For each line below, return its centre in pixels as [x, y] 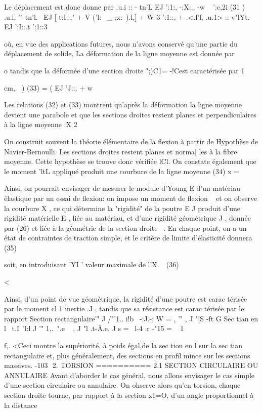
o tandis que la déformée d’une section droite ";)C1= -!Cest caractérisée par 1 [124, 70]
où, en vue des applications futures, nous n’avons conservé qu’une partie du [121, 43]
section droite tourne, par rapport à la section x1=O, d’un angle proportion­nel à [129, 395]
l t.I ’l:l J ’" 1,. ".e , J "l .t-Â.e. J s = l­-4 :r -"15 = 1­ [94, 328]
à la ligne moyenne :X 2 [41, 124]
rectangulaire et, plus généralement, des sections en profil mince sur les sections [127, 355]
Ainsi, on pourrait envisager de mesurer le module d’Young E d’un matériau [122, 188]
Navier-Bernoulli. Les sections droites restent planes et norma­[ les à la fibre [121, 151]
